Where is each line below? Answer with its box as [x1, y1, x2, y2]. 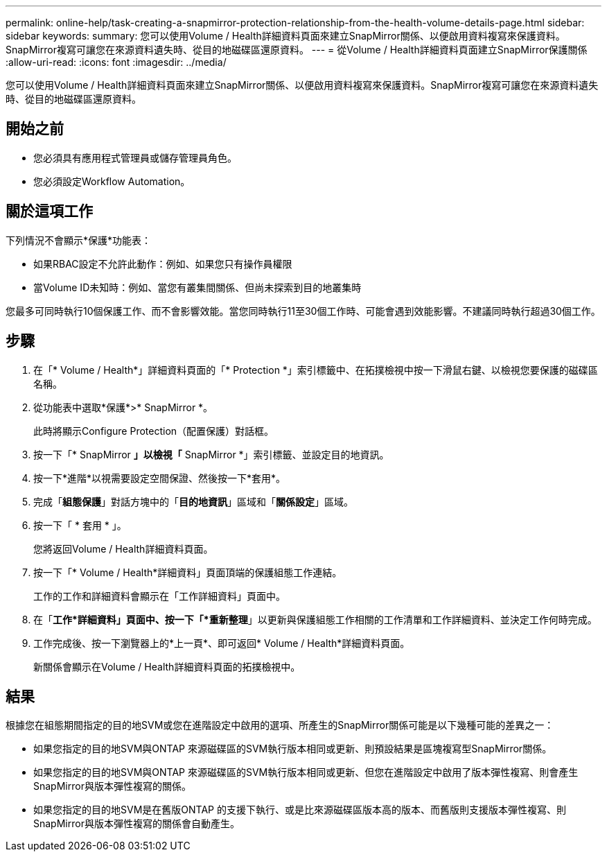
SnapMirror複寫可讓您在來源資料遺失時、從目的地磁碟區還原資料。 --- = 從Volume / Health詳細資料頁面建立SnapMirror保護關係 [6, 44, 588, 55]
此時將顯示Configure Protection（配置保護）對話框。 [33, 424, 274, 437]
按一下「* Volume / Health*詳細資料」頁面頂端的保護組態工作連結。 [33, 566, 342, 578]
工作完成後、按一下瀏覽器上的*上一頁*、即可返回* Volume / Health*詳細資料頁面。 [33, 637, 410, 649]
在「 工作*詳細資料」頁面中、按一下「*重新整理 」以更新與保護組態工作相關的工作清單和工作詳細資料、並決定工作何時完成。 [33, 613, 597, 625]
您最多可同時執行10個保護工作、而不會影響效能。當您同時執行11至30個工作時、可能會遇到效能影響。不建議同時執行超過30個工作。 [6, 304, 601, 317]
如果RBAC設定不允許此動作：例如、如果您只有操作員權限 [33, 257, 292, 270]
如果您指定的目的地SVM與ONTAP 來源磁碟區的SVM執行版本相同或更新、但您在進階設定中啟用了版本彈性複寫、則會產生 [33, 766, 579, 779]
